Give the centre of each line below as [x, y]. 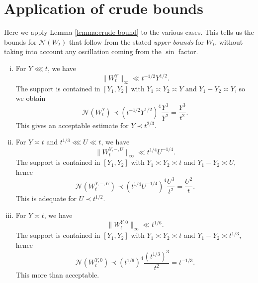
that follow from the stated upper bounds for [136, 41]
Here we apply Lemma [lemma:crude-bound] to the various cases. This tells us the [129, 32]
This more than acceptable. [57, 275]
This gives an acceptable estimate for [72, 125]
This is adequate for [46, 198]
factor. [188, 51]
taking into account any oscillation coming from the [83, 51]
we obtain [31, 98]
